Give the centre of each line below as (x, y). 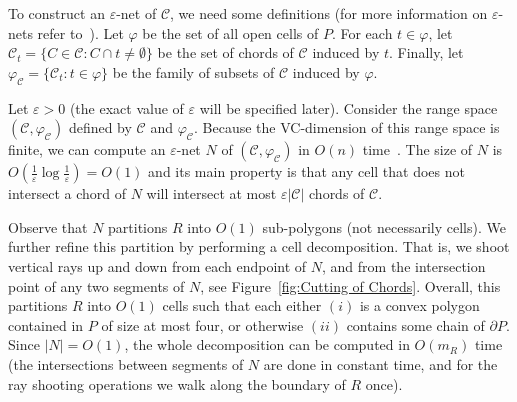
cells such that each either (242, 305)
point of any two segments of (96, 285)
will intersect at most (211, 193)
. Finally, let (426, 52)
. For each (362, 32)
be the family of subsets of (193, 71)
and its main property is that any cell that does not (306, 171)
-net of (136, 13)
